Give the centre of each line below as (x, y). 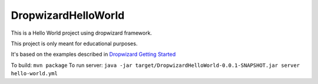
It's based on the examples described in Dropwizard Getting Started (93, 54)
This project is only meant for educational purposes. (74, 43)
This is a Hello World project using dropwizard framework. (82, 33)
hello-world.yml (34, 74)
